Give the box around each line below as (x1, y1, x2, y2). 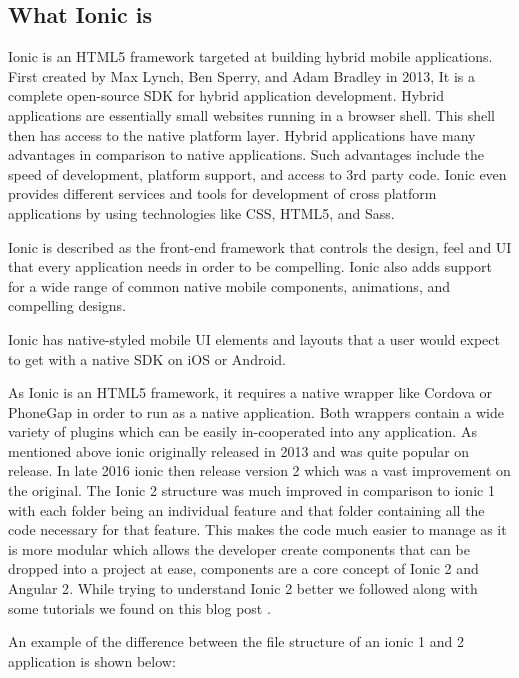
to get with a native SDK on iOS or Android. (8, 348, 286, 369)
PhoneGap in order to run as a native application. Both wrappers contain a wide (8, 401, 504, 422)
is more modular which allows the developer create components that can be (8, 538, 470, 559)
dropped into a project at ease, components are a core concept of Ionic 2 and (8, 558, 479, 579)
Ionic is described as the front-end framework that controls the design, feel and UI (8, 236, 512, 257)
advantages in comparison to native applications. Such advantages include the (8, 144, 484, 165)
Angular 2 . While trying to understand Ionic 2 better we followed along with (8, 578, 478, 599)
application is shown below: (8, 650, 176, 671)
